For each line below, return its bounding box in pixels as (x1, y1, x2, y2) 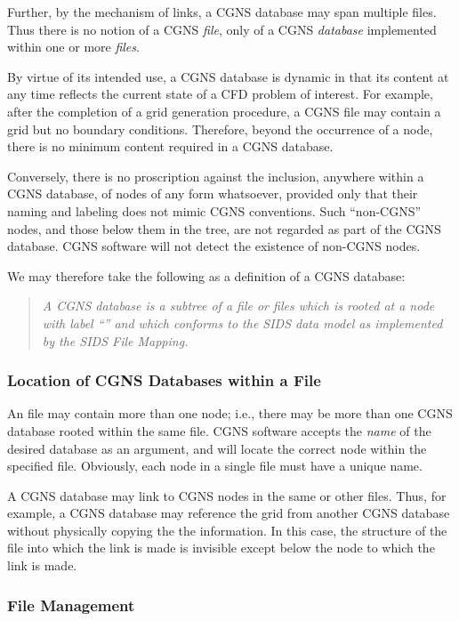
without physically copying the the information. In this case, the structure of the (7, 520, 447, 539)
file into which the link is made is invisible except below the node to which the (7, 538, 435, 557)
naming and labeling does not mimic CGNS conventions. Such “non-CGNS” (7, 201, 422, 220)
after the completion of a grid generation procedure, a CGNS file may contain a (7, 101, 441, 120)
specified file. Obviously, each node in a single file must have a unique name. (7, 456, 423, 475)
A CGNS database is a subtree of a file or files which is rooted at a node (42, 296, 435, 315)
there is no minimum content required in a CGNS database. (7, 137, 334, 156)
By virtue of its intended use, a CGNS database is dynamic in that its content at (7, 67, 449, 85)
